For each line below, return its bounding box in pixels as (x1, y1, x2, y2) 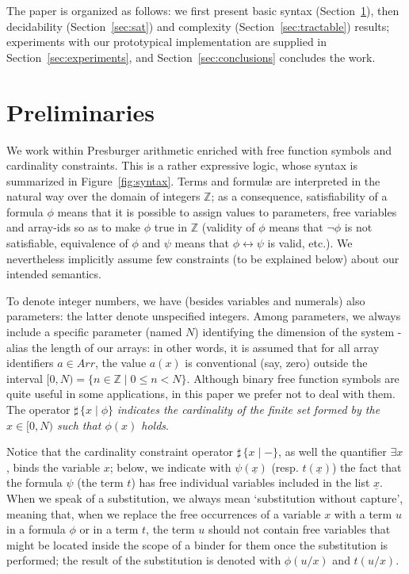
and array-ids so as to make (6, 219, 141, 235)
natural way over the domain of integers (6, 188, 201, 205)
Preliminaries (6, 95, 155, 128)
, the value (94, 354, 147, 371)
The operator (6, 401, 71, 417)
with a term (334, 505, 392, 522)
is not (344, 219, 373, 235)
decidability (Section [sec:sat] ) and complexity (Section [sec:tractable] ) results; (6, 17, 390, 34)
